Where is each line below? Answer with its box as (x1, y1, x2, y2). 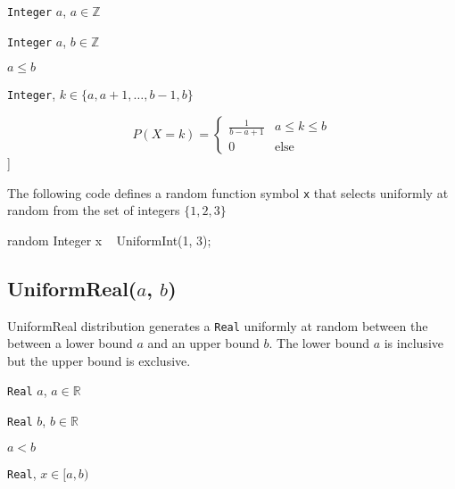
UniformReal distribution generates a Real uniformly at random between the (7, 316, 428, 335)
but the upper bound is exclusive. (7, 351, 191, 369)
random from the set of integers (7, 201, 180, 220)
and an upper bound (147, 334, 260, 352)
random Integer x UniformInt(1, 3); (7, 230, 211, 249)
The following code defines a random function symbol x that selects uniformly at (7, 183, 449, 202)
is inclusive (384, 334, 443, 352)
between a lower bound (7, 334, 133, 352)
